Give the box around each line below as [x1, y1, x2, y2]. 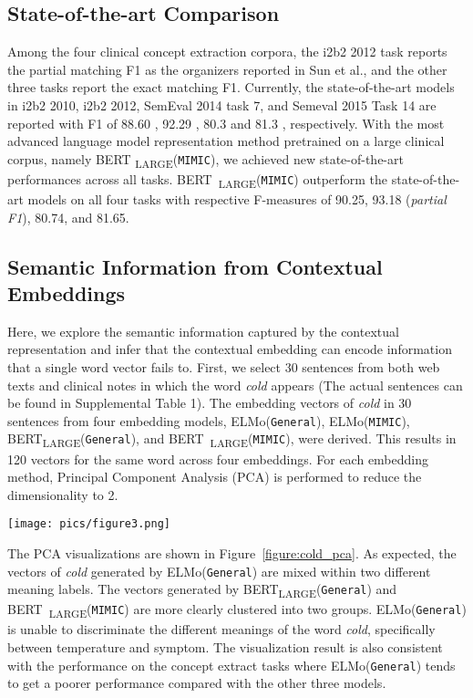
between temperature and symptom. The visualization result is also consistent [7, 638, 443, 657]
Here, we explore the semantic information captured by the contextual [7, 321, 399, 340]
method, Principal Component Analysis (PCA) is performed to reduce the [7, 467, 422, 486]
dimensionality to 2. [7, 484, 118, 504]
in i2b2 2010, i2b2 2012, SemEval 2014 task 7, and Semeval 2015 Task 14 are [7, 95, 437, 114]
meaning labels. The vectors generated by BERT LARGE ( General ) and [7, 579, 397, 601]
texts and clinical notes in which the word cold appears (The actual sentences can [7, 375, 463, 394]
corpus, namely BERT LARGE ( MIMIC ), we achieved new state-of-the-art [7, 149, 404, 171]
